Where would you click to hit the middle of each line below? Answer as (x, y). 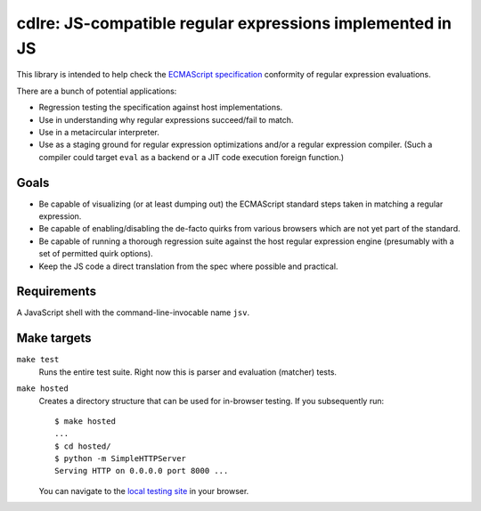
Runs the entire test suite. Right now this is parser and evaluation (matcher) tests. (188, 372)
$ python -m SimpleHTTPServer (121, 459)
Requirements (57, 292)
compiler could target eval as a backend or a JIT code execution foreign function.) (192, 157)
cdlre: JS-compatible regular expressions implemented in (234, 23)
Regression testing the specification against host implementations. (161, 108)
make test (38, 360)
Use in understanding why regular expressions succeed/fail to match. (166, 119)
